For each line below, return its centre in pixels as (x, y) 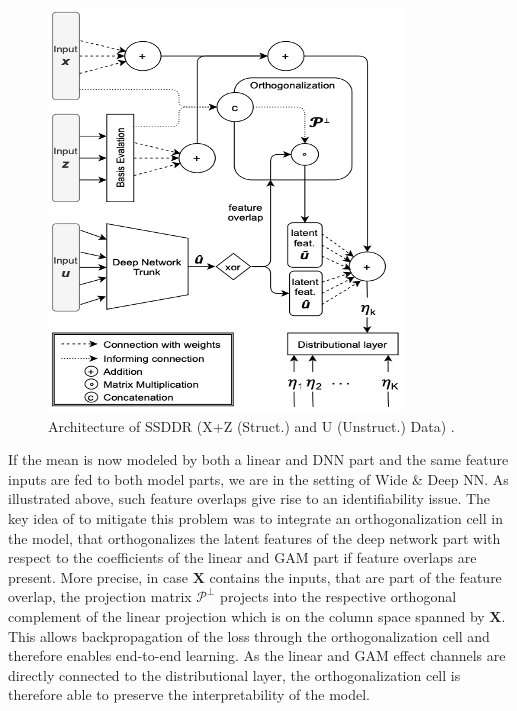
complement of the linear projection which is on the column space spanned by (246, 615)
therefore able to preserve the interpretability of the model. (189, 694)
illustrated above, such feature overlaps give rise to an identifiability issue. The (249, 498)
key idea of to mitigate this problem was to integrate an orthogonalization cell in (255, 517)
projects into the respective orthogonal (338, 596)
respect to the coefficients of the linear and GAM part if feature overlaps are (242, 557)
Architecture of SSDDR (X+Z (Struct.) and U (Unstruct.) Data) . (251, 425)
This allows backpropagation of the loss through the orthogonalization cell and (249, 635)
